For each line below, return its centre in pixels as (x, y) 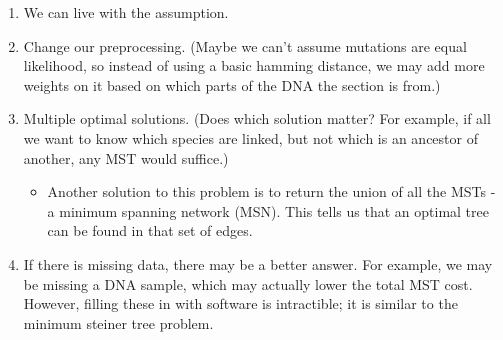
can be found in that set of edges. (150, 230)
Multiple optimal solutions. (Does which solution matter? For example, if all (257, 118)
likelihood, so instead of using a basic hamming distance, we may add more (254, 65)
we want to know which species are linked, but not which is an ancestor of (250, 137)
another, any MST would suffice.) (126, 157)
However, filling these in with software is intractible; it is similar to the (240, 303)
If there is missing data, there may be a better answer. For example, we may (258, 263)
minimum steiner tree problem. (118, 322)
